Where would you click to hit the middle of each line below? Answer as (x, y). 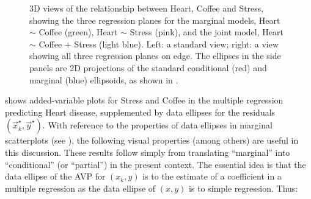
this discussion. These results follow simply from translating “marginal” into (148, 152)
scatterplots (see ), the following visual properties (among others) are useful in (152, 140)
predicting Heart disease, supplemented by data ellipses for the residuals (140, 112)
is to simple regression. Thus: (243, 188)
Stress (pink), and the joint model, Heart (207, 32)
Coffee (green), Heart (78, 32)
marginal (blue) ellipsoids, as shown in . (104, 79)
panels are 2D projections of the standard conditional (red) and (148, 67)
